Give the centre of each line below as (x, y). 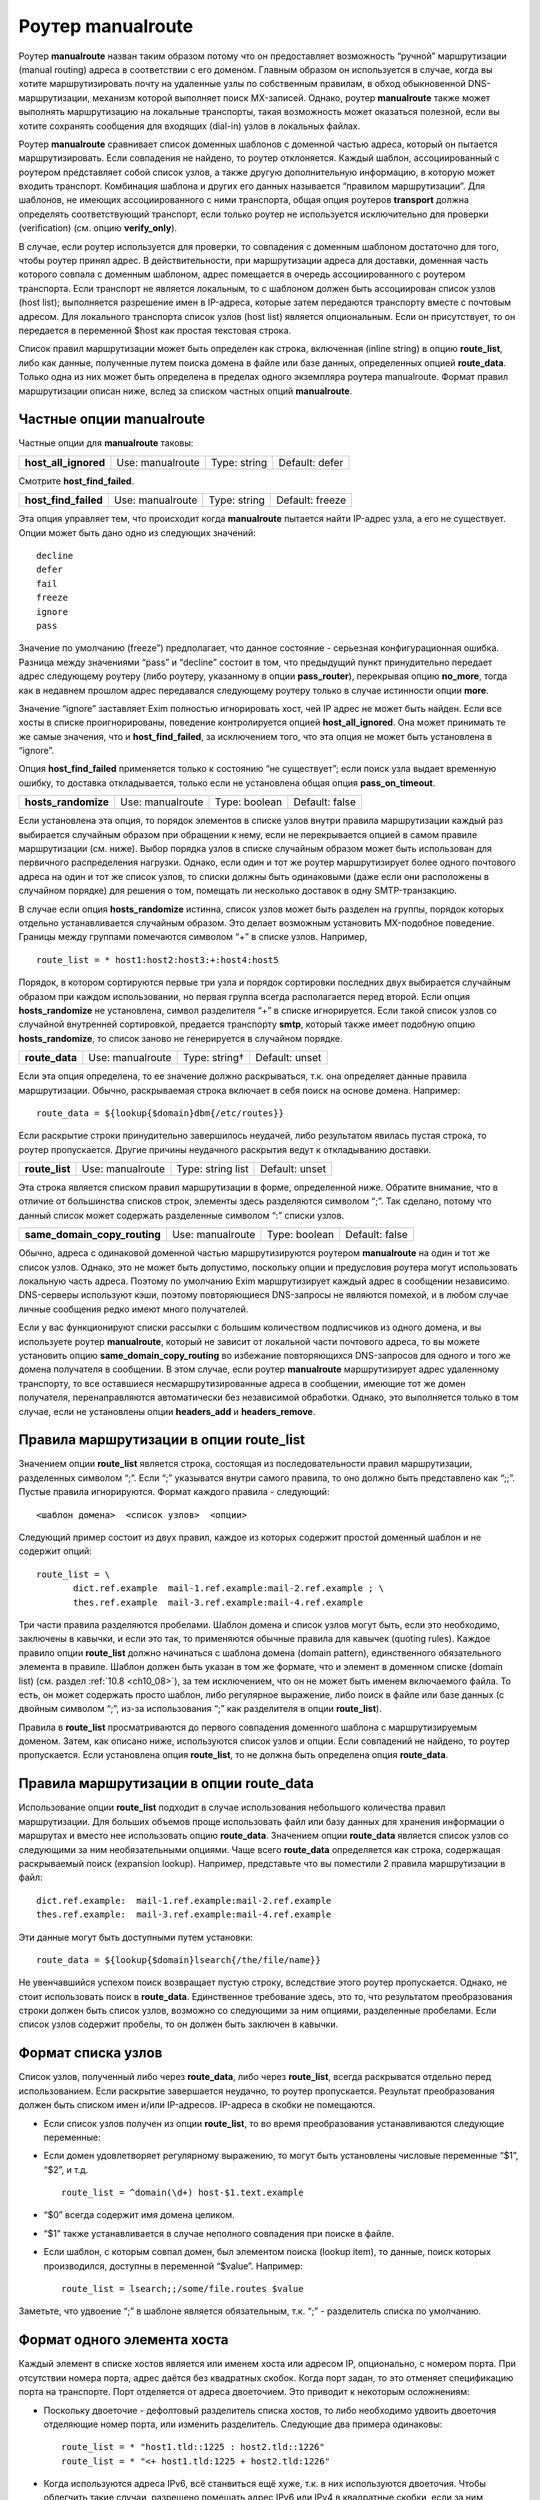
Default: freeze (311, 500)
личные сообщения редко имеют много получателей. (133, 1309)
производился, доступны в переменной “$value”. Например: (173, 2266)
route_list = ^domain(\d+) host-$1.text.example (182, 2193)
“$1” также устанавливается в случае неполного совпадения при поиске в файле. (219, 2233)
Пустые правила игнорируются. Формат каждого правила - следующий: (174, 1492)
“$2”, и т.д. (66, 2169)
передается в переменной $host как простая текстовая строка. (155, 330)
